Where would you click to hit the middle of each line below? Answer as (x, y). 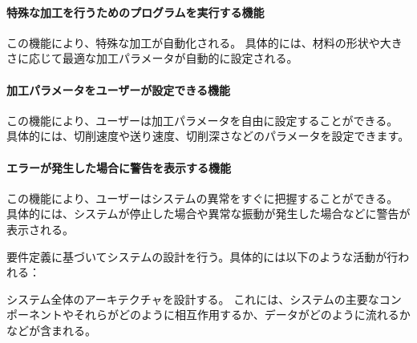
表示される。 (40, 229)
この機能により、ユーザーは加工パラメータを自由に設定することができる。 (202, 120)
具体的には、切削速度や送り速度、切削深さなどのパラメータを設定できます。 (208, 136)
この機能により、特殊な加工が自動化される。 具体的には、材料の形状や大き (204, 42)
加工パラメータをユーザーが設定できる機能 (119, 89)
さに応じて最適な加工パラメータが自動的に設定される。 (152, 58)
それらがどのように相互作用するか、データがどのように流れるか (242, 315)
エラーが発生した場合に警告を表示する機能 (119, 167)
